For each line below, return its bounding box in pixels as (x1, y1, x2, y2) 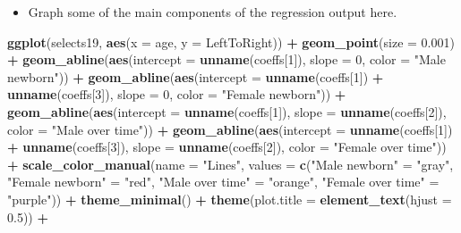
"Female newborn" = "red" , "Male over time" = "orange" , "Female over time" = (7, 172, 440, 191)
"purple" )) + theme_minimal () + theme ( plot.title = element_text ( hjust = (7, 189, 452, 208)
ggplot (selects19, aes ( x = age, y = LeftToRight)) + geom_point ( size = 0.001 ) (7, 32, 455, 51)
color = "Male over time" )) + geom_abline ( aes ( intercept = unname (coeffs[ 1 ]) (7, 120, 453, 138)
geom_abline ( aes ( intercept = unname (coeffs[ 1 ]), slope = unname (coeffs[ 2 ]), (7, 102, 447, 121)
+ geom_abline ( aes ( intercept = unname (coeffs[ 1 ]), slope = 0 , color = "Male (7, 50, 446, 69)
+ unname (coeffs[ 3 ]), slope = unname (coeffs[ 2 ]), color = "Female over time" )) (7, 137, 447, 156)
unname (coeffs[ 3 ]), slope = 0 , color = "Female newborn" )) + (7, 85, 346, 104)
